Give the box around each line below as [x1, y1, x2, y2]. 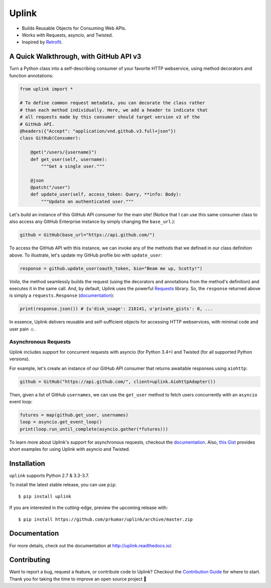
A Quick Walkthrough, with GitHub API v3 [9, 52, 142, 61]
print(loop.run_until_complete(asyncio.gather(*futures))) [20, 426, 168, 432]
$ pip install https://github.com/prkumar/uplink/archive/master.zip [18, 516, 193, 522]
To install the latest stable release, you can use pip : [9, 482, 117, 488]
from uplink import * [20, 86, 73, 92]
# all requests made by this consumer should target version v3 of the [20, 114, 200, 120]
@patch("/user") [30, 185, 70, 191]
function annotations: [9, 72, 54, 78]
